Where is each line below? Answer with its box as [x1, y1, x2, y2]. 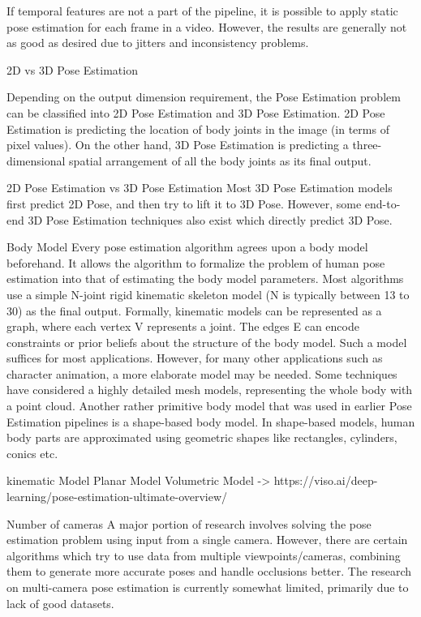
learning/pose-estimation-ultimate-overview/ [6, 488, 228, 505]
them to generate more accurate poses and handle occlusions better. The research [6, 563, 412, 580]
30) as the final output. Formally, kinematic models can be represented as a [6, 302, 382, 319]
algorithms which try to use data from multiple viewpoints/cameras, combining [6, 546, 401, 563]
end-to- [364, 195, 401, 212]
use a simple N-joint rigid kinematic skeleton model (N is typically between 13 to [6, 285, 410, 302]
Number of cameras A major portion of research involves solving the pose [6, 515, 372, 532]
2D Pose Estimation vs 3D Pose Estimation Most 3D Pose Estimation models [6, 179, 393, 196]
